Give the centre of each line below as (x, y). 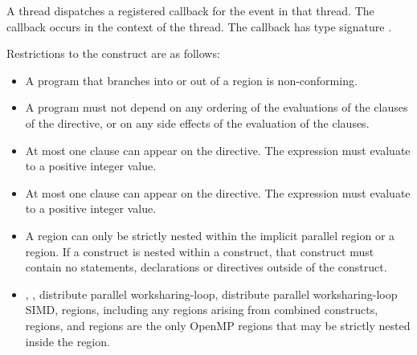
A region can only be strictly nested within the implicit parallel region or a (210, 235)
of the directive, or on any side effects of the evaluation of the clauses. (197, 122)
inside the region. (67, 341)
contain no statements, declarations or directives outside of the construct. (206, 267)
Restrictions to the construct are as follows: (113, 53)
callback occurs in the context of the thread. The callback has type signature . (199, 26)
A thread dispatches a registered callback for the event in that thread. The (190, 10)
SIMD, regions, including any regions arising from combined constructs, (202, 310)
